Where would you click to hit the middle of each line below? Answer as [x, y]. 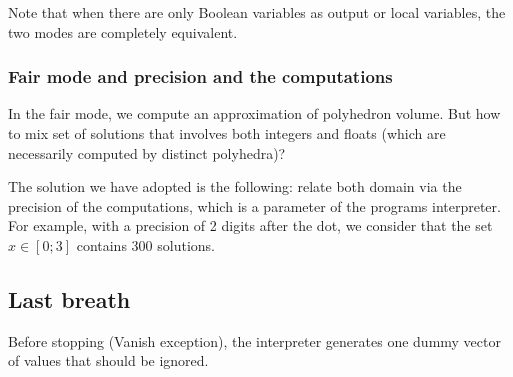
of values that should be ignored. [108, 360]
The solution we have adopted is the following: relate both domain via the [235, 186]
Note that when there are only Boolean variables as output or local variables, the [257, 12]
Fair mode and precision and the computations [200, 76]
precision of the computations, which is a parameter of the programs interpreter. [254, 205]
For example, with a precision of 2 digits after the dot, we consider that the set [250, 225]
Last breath [69, 298]
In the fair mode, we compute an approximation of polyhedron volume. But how [254, 113]
